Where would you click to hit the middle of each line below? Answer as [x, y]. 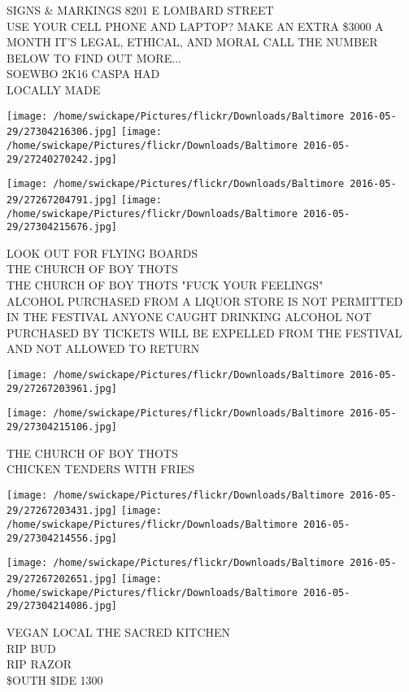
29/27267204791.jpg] [62, 200]
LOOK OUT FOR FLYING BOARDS [102, 252]
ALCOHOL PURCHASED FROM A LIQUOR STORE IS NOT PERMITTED [205, 300]
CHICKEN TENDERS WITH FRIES [101, 469]
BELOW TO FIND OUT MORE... [94, 57]
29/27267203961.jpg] [62, 388]
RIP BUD [31, 648]
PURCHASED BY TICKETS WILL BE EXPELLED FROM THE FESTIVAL [204, 332]
